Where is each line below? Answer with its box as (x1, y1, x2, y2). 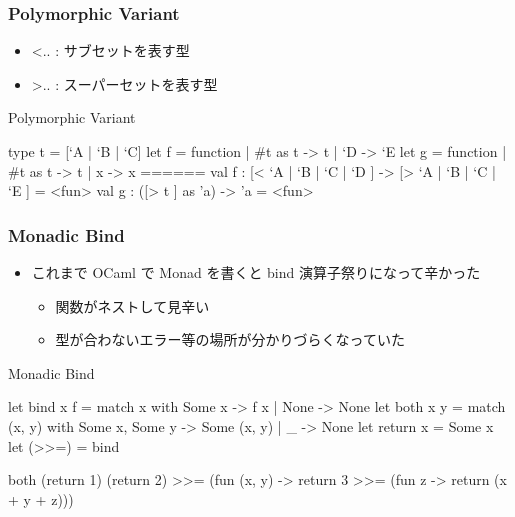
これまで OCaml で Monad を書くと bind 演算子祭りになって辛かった (31, 262, 481, 282)
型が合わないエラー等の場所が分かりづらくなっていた (55, 329, 405, 350)
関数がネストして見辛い (55, 295, 210, 316)
